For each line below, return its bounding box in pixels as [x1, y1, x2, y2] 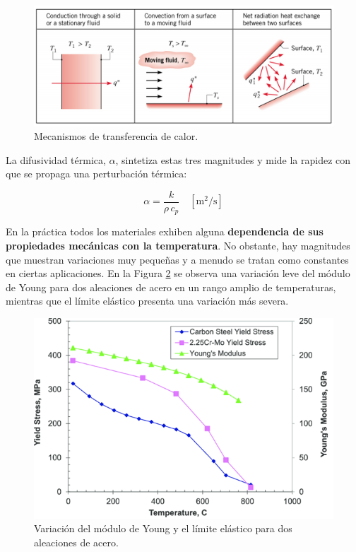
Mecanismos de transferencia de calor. [34, 129, 198, 143]
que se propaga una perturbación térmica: [6, 166, 187, 181]
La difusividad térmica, [6, 152, 106, 167]
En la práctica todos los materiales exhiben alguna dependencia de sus [6, 224, 324, 239]
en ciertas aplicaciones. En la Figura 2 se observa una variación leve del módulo [6, 266, 350, 281]
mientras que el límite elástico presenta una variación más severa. [6, 293, 289, 308]
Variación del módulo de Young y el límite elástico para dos [34, 521, 292, 536]
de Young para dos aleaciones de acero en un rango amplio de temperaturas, [6, 279, 336, 294]
